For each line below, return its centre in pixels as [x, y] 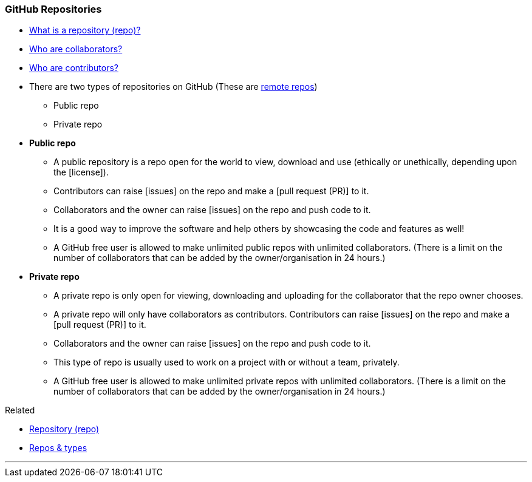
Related [20, 410]
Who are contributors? [74, 68]
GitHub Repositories [53, 9]
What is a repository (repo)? [85, 30]
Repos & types [58, 448]
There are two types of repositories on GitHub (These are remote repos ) [173, 87]
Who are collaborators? [76, 49]
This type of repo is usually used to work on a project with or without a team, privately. [227, 362]
